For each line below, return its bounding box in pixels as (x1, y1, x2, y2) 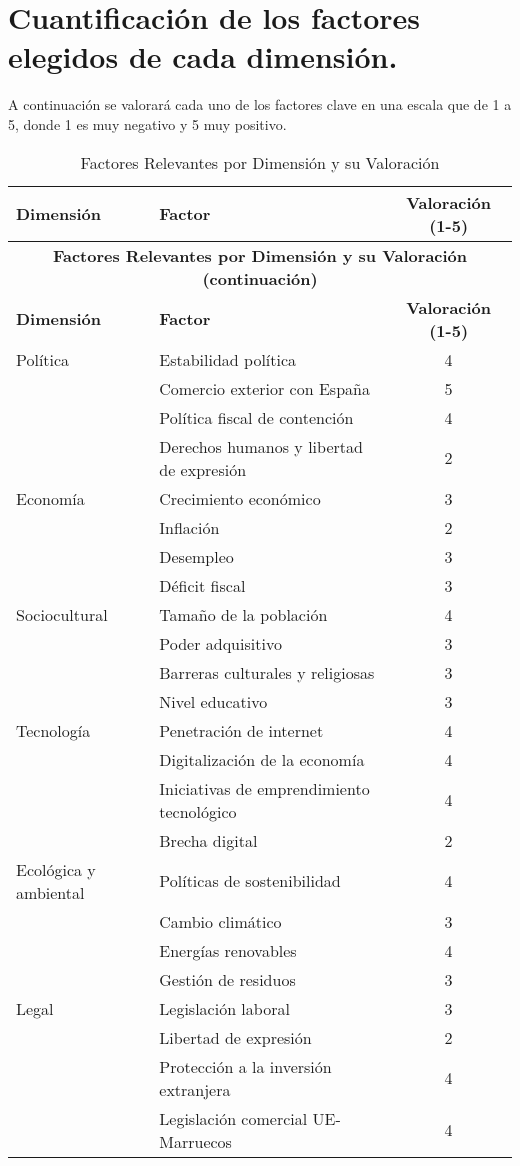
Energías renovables (159, 938, 297, 962)
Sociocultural (16, 602, 108, 626)
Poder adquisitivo (159, 631, 282, 655)
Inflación (159, 515, 220, 539)
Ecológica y (16, 857, 96, 881)
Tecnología (16, 718, 91, 742)
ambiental (16, 880, 85, 904)
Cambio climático (159, 909, 282, 933)
